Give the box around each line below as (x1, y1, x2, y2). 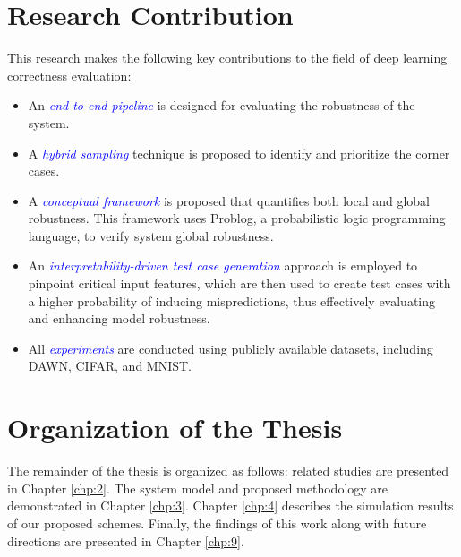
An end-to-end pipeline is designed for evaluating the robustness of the (28, 96, 415, 115)
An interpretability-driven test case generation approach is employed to (28, 256, 418, 275)
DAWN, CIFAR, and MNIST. (28, 356, 192, 375)
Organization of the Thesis (7, 409, 343, 446)
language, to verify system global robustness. (28, 226, 274, 244)
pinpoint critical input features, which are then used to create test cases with (28, 274, 451, 293)
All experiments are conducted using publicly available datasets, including (28, 338, 433, 357)
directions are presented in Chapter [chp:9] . (7, 531, 244, 550)
